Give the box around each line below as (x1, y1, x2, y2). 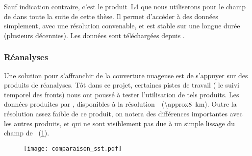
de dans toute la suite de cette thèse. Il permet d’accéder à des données (4, 11, 218, 21)
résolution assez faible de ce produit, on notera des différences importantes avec (4, 108, 243, 118)
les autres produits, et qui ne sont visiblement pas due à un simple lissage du (4, 118, 235, 128)
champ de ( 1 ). (4, 128, 50, 138)
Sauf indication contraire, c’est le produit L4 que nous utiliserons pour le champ (4, 1, 246, 11)
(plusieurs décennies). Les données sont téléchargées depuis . (4, 30, 185, 40)
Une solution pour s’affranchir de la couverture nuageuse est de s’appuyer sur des (4, 70, 248, 80)
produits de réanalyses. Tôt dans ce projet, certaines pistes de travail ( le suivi (4, 80, 239, 90)
